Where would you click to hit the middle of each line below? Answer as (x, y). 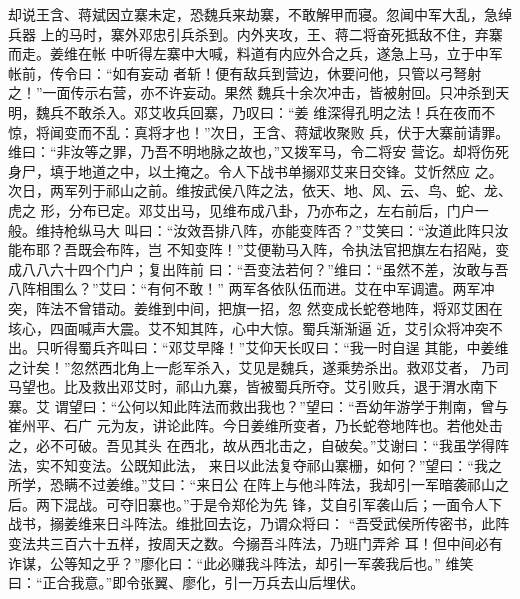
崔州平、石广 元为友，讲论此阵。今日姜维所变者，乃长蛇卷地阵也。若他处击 (255, 425)
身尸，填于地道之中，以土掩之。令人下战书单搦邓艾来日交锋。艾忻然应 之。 (255, 170)
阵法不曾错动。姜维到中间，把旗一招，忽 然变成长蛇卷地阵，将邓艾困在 (269, 307)
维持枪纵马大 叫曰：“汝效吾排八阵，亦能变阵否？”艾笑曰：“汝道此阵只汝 (272, 229)
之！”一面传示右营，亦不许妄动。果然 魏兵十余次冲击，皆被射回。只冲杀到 (252, 92)
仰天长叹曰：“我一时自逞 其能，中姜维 (384, 347)
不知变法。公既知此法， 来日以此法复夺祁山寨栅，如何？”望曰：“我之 (275, 464)
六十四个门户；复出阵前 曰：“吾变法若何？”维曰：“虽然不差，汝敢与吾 (279, 268)
